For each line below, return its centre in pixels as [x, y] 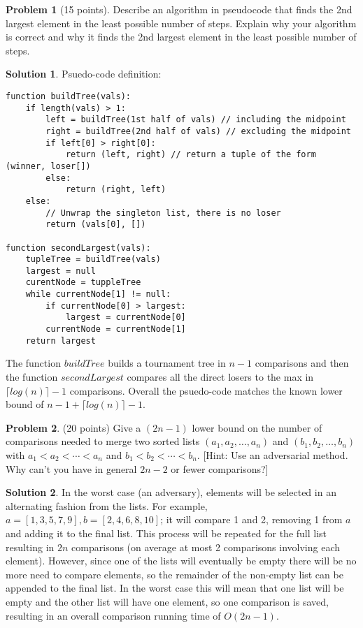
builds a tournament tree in [167, 363]
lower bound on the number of [257, 427]
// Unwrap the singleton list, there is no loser [163, 213]
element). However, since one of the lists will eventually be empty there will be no [181, 561]
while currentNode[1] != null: [98, 294]
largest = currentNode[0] [126, 317]
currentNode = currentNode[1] [116, 329]
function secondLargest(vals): [78, 248]
